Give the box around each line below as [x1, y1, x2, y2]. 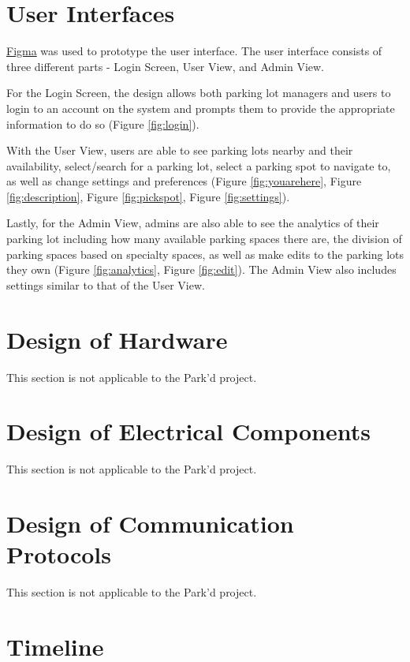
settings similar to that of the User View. [6, 276, 205, 293]
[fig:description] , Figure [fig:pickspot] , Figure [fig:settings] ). [6, 188, 290, 204]
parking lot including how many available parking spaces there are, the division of [6, 230, 402, 247]
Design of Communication [6, 507, 294, 540]
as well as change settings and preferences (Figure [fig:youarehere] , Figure [6, 173, 362, 189]
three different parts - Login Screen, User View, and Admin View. [6, 58, 325, 74]
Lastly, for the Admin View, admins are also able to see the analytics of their [6, 215, 379, 231]
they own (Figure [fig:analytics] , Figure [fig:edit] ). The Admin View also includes [6, 261, 397, 278]
